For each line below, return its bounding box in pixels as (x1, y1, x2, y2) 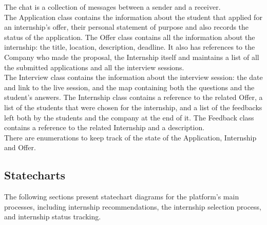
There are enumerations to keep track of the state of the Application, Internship (4, 132, 257, 142)
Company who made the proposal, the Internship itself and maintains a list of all (4, 51, 259, 62)
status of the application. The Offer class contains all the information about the (4, 31, 255, 42)
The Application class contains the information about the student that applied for (4, 11, 262, 22)
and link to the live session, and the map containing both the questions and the (4, 81, 255, 92)
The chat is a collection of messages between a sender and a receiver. (4, 2, 221, 12)
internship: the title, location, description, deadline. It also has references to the (4, 42, 255, 52)
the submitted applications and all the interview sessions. (4, 62, 184, 72)
